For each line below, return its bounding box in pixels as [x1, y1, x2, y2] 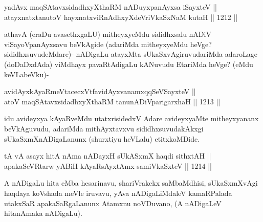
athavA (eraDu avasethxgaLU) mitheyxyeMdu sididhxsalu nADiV [4, 29, 211, 39]
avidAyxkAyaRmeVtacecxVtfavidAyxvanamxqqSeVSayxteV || [4, 86, 196, 97]
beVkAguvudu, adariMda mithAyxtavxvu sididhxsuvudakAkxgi [4, 123, 204, 134]
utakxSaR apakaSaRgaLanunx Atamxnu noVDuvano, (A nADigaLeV [4, 197, 222, 208]
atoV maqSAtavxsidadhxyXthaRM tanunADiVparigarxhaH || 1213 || [4, 96, 221, 106]
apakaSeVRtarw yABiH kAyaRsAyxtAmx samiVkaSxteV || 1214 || [4, 160, 212, 171]
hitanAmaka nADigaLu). [4, 208, 82, 218]
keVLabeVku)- [4, 69, 49, 79]
